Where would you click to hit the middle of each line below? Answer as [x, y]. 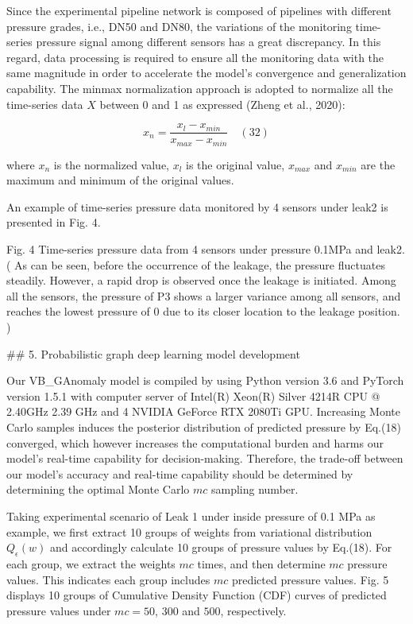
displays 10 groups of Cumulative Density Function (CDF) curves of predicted [197, 595]
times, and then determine [261, 563]
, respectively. [253, 610]
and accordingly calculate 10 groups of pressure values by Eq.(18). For [221, 547]
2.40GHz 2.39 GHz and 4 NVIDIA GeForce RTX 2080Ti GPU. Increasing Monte [203, 411]
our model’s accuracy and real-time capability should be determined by [180, 473]
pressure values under [59, 610]
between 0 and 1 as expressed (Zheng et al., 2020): [222, 104]
